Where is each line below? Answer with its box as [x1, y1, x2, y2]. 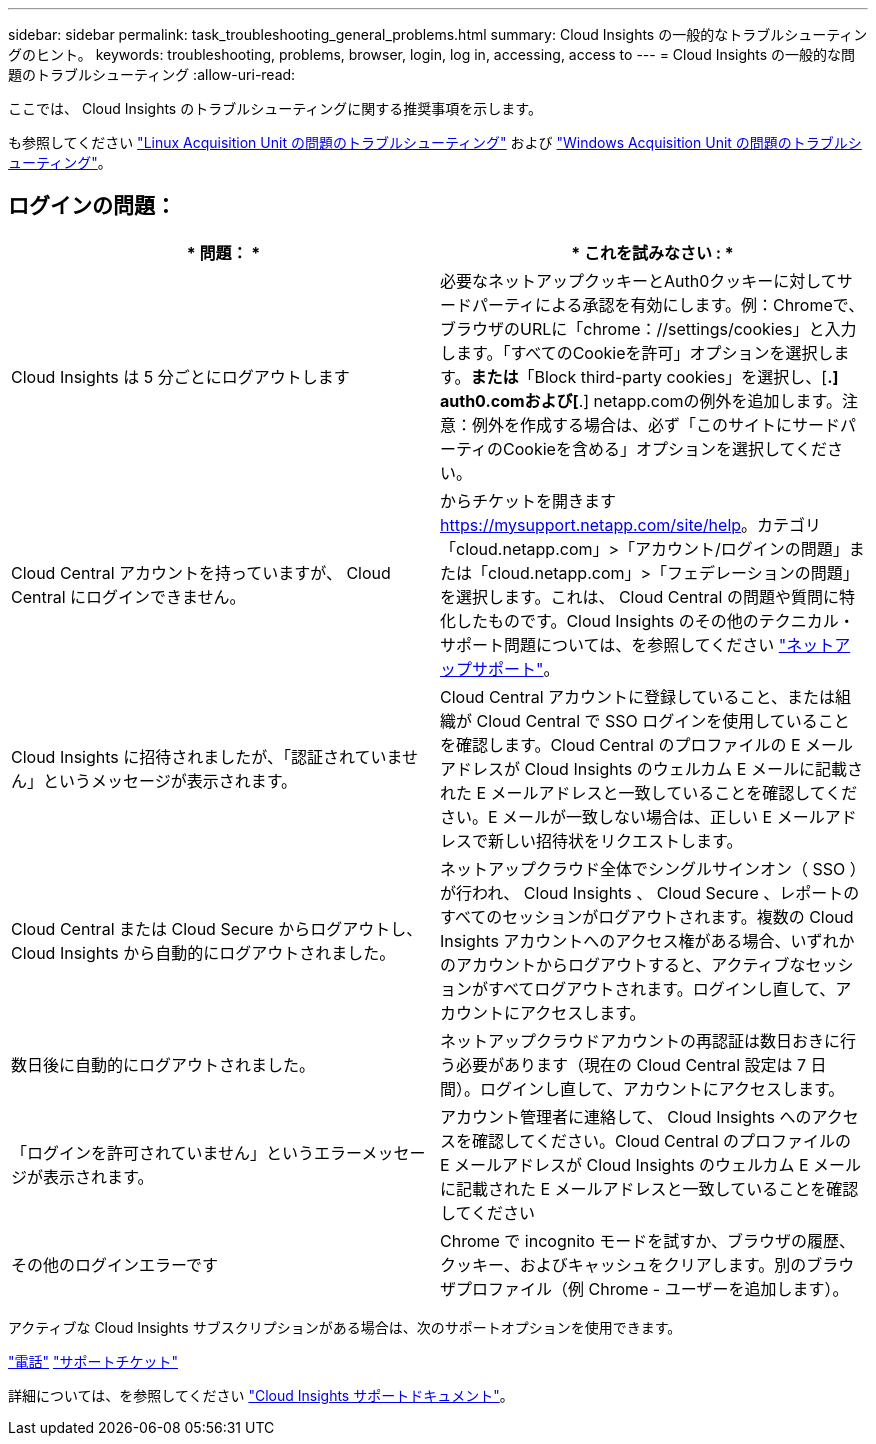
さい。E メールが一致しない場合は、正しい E [440, 806, 773, 827]
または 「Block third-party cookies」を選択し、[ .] [470, 366, 839, 387]
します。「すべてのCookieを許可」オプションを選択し [440, 342, 834, 363]
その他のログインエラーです [11, 1254, 219, 1275]
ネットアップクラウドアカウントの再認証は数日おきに [440, 1030, 841, 1051]
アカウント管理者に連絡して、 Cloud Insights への [440, 1106, 812, 1127]
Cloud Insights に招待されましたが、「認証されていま [11, 746, 403, 767]
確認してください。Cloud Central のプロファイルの [472, 1130, 852, 1151]
